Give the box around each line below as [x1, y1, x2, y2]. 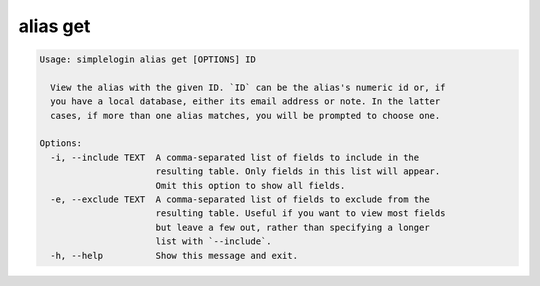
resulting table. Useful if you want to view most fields [155, 208, 446, 219]
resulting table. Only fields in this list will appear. [155, 166, 441, 177]
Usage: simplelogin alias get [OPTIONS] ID [39, 54, 257, 65]
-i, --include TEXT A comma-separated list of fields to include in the [50, 151, 420, 163]
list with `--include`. [155, 236, 272, 247]
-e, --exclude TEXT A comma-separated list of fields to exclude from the [50, 194, 430, 205]
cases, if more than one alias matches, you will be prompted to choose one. [50, 110, 441, 121]
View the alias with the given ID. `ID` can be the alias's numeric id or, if [50, 81, 446, 93]
